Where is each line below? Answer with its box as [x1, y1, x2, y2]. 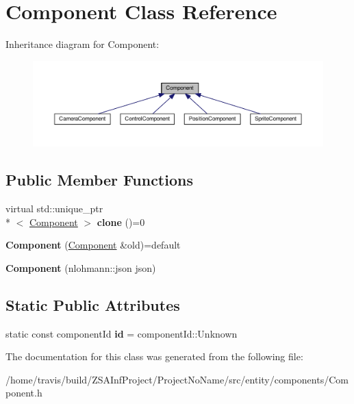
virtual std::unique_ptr [5, 201, 103, 215]
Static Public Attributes [5, 294, 180, 315]
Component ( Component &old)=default [5, 238, 181, 252]
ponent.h [5, 386, 42, 400]
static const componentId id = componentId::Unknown [5, 326, 238, 340]
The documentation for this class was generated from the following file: [5, 349, 303, 364]
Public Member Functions [5, 169, 193, 190]
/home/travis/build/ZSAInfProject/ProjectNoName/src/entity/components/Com [5, 372, 349, 386]
